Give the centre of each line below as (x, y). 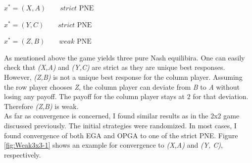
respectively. (23, 154)
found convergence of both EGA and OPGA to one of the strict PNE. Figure (121, 135)
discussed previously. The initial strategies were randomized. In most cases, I (120, 125)
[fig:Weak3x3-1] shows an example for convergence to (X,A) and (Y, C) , (114, 145)
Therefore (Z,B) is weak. (41, 106)
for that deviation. (221, 96)
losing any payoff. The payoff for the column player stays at (95, 96)
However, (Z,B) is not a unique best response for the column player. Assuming (123, 77)
